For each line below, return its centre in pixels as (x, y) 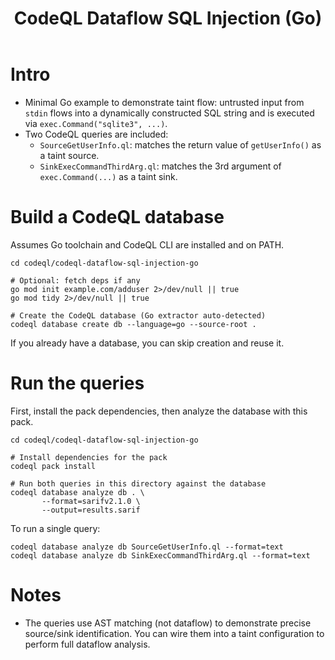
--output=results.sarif (91, 510)
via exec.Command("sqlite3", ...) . (96, 123)
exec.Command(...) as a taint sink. (108, 176)
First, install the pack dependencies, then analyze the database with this (159, 411)
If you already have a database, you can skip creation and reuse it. (147, 343)
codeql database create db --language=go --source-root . (133, 324)
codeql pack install (53, 466)
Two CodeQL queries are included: (96, 134)
